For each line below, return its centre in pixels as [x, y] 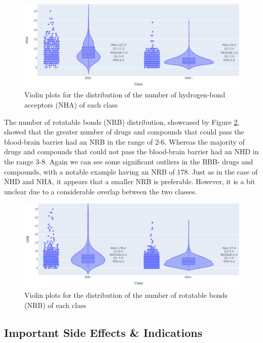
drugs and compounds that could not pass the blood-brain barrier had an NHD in [131, 151]
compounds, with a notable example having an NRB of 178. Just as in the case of [131, 171]
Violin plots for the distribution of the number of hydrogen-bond [125, 95]
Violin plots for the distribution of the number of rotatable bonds [126, 295]
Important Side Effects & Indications [103, 332]
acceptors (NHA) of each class [71, 104]
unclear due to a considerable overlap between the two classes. [101, 191]
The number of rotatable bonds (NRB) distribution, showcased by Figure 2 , [122, 122]
